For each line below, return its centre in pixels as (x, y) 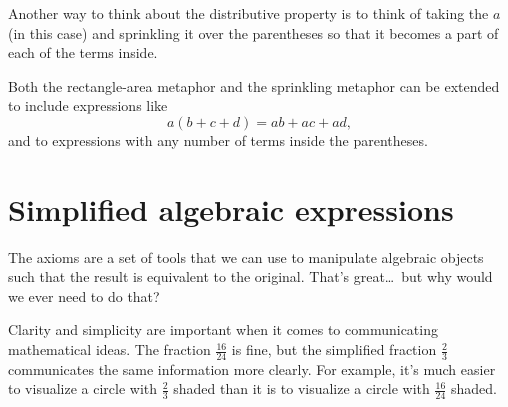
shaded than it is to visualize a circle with (301, 388)
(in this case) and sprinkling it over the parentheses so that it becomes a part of (253, 32)
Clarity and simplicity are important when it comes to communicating (223, 329)
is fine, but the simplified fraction (334, 349)
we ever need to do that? (84, 295)
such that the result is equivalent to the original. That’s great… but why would (250, 276)
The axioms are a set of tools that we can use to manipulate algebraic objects (246, 256)
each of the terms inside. (83, 52)
